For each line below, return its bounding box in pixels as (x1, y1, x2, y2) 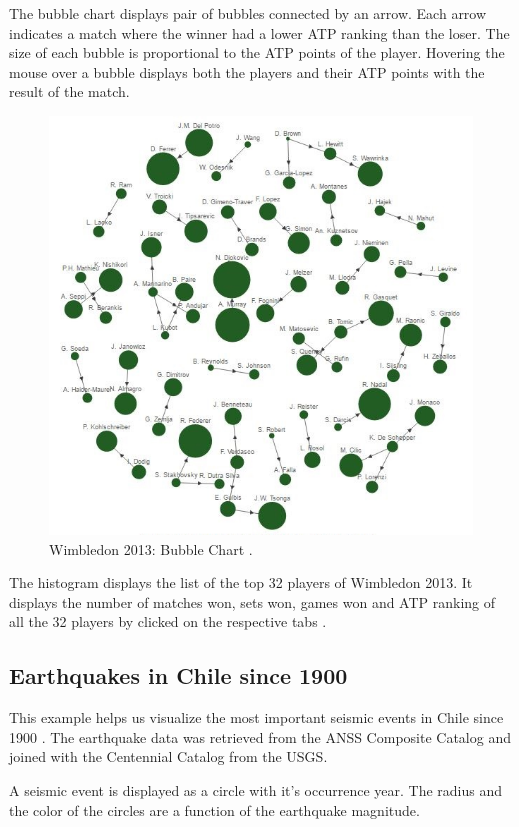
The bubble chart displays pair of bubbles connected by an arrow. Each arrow (9, 3, 487, 23)
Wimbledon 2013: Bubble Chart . (49, 538, 253, 559)
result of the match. (9, 81, 130, 102)
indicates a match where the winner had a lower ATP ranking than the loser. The (9, 22, 510, 43)
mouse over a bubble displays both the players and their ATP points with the (9, 61, 485, 82)
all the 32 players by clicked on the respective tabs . (9, 611, 327, 632)
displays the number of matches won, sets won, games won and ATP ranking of (9, 591, 496, 612)
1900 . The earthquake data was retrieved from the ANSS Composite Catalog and (9, 726, 511, 747)
